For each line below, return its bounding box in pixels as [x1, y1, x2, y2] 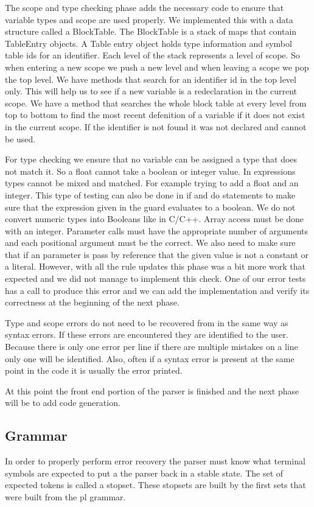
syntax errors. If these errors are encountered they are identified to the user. [5, 328, 288, 341]
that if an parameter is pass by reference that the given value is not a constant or [5, 248, 309, 260]
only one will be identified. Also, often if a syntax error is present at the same [5, 352, 295, 365]
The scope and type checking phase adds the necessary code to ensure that [5, 1, 284, 13]
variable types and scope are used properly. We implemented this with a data [5, 13, 293, 26]
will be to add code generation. [5, 396, 120, 409]
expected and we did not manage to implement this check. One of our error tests [5, 272, 306, 285]
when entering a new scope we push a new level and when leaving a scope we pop [5, 60, 309, 73]
